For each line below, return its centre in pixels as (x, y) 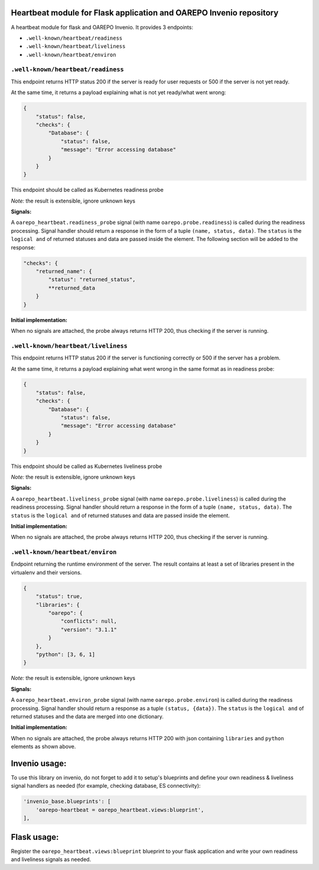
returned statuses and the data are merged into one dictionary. (87, 716)
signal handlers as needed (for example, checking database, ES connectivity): (106, 786)
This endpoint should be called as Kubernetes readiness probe (87, 190)
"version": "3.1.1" (89, 630)
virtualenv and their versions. (46, 572)
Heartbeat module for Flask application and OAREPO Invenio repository (145, 13)
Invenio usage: (39, 763)
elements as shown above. (43, 747)
